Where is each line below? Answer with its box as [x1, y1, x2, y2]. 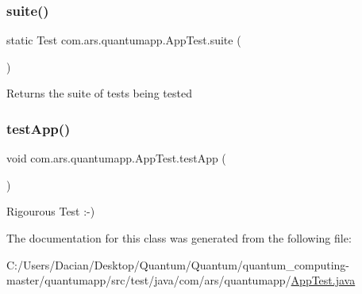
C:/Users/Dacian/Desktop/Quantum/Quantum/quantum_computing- [6, 256, 349, 273]
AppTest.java [291, 272, 356, 288]
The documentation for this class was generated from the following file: [6, 230, 352, 246]
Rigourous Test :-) [6, 203, 95, 220]
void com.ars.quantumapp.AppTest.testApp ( [6, 150, 226, 166]
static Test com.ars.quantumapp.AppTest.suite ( [6, 32, 241, 48]
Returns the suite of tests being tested [6, 85, 192, 101]
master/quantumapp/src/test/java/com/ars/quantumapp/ [6, 272, 291, 288]
